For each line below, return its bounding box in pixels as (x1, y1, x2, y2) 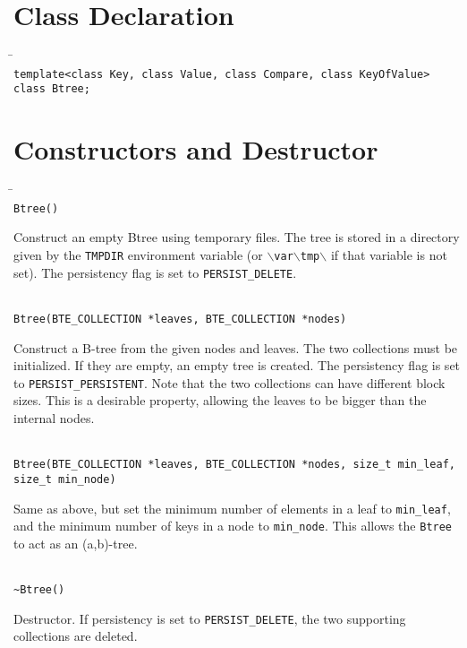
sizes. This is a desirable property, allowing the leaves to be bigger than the (13, 391, 427, 410)
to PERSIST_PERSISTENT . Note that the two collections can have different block (13, 373, 446, 392)
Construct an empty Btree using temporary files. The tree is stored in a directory (13, 228, 460, 246)
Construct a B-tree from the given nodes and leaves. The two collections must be (13, 338, 458, 357)
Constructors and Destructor (13, 131, 378, 168)
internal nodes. (13, 409, 95, 427)
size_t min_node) (13, 472, 116, 486)
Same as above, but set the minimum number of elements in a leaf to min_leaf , (13, 498, 451, 517)
